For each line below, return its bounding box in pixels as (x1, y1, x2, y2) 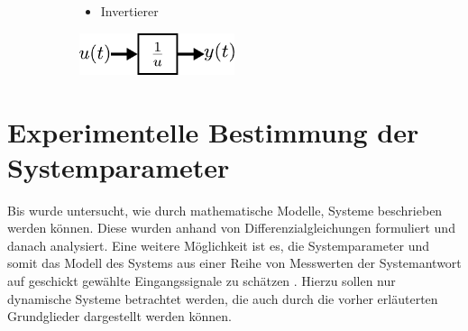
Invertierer (100, 2, 159, 20)
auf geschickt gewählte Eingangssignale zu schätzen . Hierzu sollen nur (7, 271, 396, 290)
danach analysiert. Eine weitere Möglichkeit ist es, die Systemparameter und (7, 235, 430, 254)
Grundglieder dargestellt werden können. (7, 307, 232, 326)
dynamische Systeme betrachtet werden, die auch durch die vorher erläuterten (7, 289, 438, 308)
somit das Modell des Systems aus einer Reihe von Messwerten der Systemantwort (7, 253, 462, 272)
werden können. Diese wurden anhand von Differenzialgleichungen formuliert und (7, 218, 455, 237)
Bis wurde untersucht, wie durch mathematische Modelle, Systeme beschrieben (7, 200, 443, 219)
